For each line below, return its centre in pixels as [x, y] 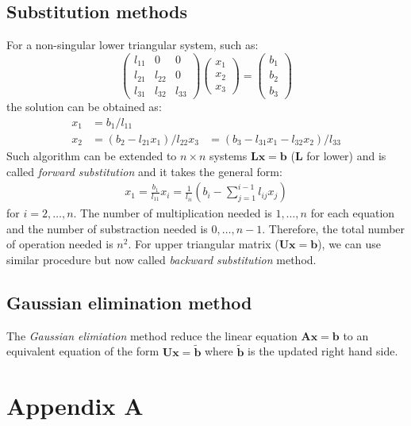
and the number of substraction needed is [107, 228]
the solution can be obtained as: [84, 107]
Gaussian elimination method [129, 302]
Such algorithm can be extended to [92, 155]
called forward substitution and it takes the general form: [144, 171]
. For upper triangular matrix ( [204, 244]
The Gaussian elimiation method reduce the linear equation [152, 335]
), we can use [349, 244]
